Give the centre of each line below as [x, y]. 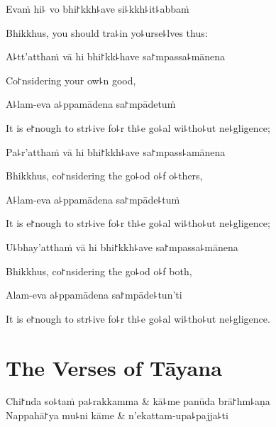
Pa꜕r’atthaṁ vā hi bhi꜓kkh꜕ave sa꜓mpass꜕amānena [116, 151]
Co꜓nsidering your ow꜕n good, [71, 80]
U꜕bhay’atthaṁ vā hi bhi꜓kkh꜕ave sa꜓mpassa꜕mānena [122, 246]
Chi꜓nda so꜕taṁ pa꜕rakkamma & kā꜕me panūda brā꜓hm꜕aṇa [138, 401]
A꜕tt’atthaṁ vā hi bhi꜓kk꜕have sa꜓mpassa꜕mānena [116, 56]
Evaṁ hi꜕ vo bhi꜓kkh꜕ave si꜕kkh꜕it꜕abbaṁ [98, 9]
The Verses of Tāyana [114, 367]
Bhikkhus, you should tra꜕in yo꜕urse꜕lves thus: [107, 32]
